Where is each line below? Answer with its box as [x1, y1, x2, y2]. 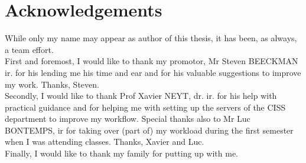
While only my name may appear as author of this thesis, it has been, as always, [5, 32, 297, 44]
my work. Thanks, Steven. [5, 78, 99, 90]
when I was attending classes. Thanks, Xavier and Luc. [5, 135, 204, 148]
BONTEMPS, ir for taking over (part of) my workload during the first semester [5, 124, 294, 136]
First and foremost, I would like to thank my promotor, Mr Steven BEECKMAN [5, 55, 298, 67]
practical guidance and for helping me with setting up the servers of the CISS [5, 101, 286, 113]
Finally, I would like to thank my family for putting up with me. [5, 147, 239, 159]
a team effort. [5, 43, 54, 55]
